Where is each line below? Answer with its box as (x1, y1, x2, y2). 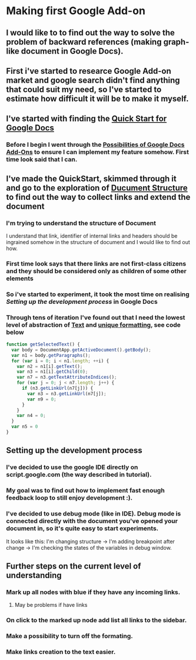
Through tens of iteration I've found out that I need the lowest (6, 313, 185, 321)
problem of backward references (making (6, 37, 162, 47)
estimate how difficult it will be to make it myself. (6, 93, 190, 104)
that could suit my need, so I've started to (6, 84, 162, 94)
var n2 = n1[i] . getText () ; (16, 363, 83, 369)
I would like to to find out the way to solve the (6, 28, 175, 38)
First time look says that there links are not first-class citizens (6, 260, 187, 268)
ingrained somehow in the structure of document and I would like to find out (6, 238, 190, 245)
